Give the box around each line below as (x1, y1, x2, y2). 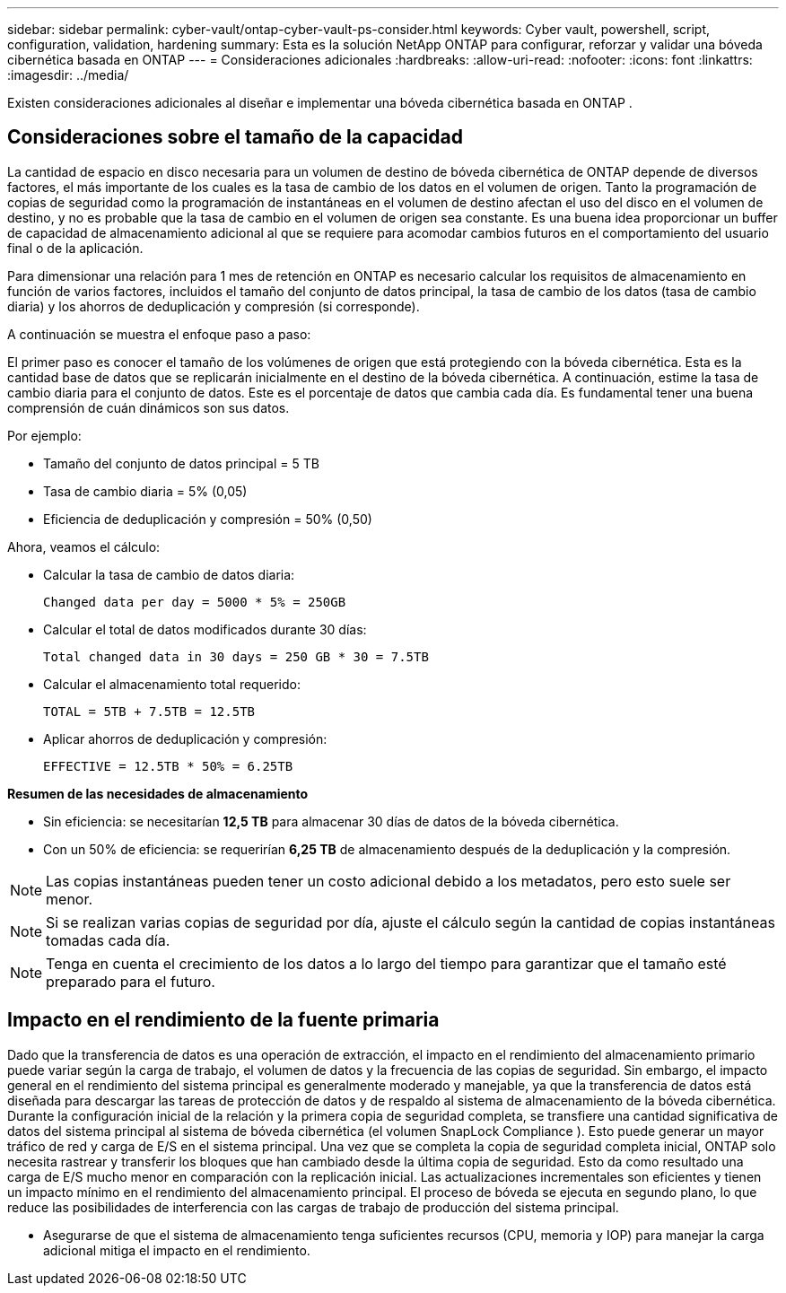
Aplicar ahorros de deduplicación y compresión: (43, 730, 327, 747)
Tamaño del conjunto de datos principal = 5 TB (43, 455, 319, 471)
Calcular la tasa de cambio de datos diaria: (43, 566, 295, 582)
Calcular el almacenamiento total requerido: (43, 676, 301, 692)
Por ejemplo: (7, 427, 82, 443)
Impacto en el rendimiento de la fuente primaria (7, 1009, 440, 1032)
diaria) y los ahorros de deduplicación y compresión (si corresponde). (7, 298, 420, 314)
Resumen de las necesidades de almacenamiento (7, 785, 309, 801)
